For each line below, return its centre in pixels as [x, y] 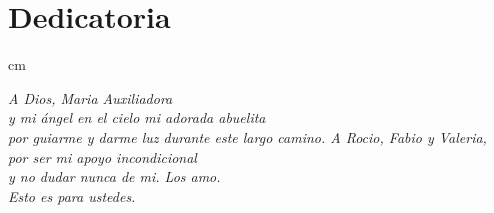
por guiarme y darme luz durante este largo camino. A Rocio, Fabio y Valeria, [247, 136]
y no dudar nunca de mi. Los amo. [114, 176]
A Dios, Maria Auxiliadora [90, 97]
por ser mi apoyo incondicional [102, 156]
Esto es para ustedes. [72, 195]
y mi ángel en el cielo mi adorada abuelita [137, 117]
